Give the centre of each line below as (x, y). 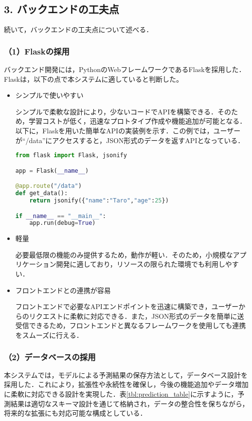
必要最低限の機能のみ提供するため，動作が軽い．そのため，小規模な (124, 254)
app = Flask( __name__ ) (52, 171)
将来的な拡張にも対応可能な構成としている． (75, 413)
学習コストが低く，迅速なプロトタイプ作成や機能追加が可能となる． (138, 121)
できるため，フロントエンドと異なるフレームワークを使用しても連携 (137, 325)
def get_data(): (42, 193)
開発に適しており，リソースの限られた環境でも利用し (141, 264)
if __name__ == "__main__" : (61, 216)
